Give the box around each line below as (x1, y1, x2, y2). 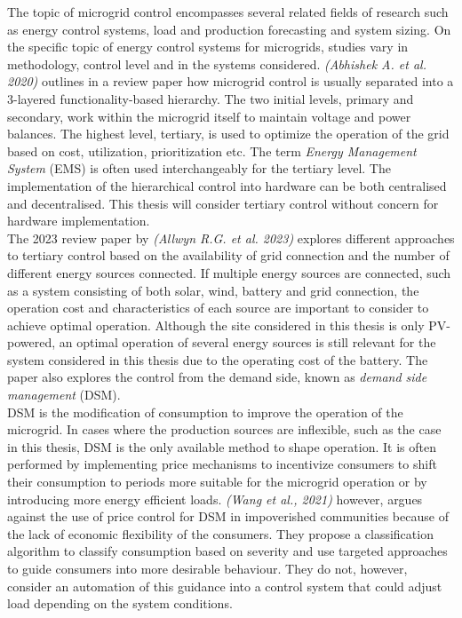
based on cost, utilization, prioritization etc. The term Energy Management (7, 141, 417, 160)
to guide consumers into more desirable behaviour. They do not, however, (7, 559, 408, 577)
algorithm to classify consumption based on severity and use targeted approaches (7, 542, 448, 560)
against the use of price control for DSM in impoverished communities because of (7, 507, 449, 526)
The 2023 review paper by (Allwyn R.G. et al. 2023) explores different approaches (7, 228, 455, 247)
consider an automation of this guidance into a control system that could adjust (7, 576, 442, 595)
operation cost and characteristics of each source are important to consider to (7, 298, 429, 317)
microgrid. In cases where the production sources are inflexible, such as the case (7, 420, 442, 439)
